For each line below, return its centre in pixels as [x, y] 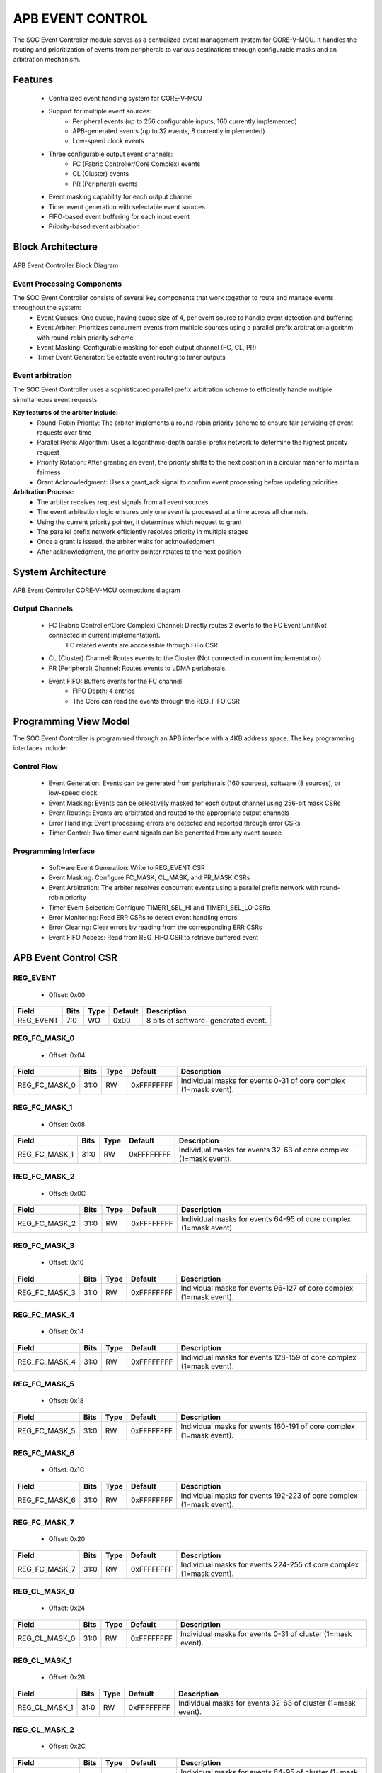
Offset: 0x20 [67, 1539]
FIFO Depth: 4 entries [104, 691]
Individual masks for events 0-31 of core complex [263, 1080]
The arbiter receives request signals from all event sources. [124, 502]
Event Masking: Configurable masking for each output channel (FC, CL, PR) [147, 347]
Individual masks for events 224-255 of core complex [270, 1564]
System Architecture [60, 572]
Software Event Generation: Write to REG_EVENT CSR [127, 867]
